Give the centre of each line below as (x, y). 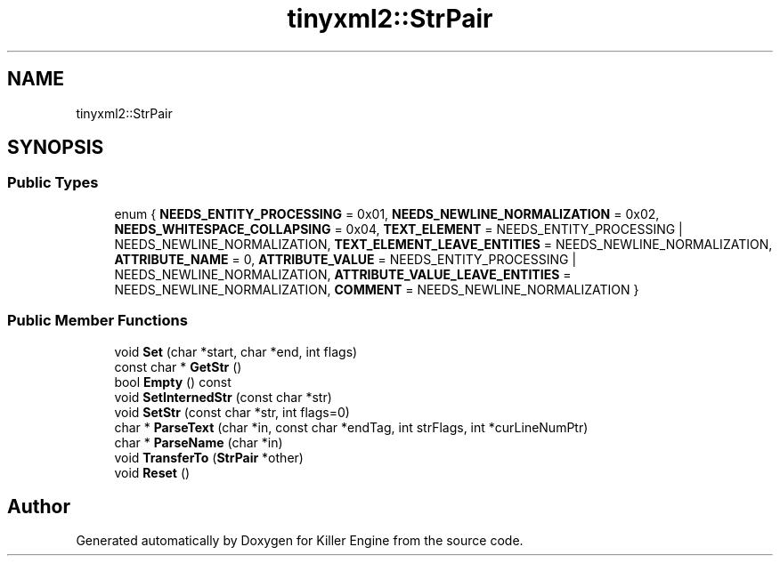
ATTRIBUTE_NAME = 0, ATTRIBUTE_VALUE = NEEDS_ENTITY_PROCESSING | (345, 259)
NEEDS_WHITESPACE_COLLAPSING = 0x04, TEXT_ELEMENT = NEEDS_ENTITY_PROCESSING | (398, 229)
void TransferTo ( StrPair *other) (209, 457)
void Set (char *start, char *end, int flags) (236, 351)
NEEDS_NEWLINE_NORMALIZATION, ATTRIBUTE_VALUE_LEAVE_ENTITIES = (343, 274)
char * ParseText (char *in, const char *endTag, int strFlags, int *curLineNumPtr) (351, 427)
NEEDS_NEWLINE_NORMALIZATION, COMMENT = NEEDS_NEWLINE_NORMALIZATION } (377, 289)
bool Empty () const (173, 382)
